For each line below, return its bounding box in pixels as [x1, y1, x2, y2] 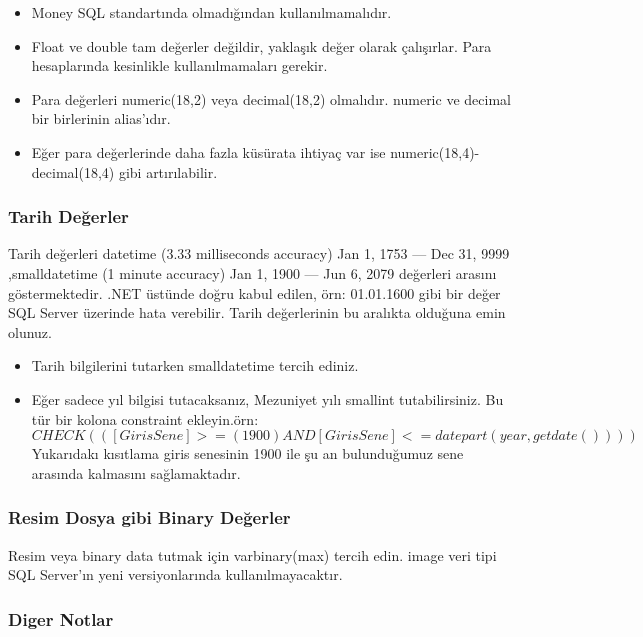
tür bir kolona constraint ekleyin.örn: [31, 408, 259, 429]
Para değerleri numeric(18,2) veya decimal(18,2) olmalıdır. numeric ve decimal [31, 88, 511, 109]
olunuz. [8, 321, 52, 342]
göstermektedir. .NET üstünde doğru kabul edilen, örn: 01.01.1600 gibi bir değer [8, 282, 501, 303]
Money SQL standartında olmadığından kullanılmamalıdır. [31, 2, 392, 22]
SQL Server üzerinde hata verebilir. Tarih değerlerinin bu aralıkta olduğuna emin [8, 302, 506, 323]
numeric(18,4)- [390, 141, 480, 162]
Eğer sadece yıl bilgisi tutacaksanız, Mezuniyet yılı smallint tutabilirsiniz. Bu [31, 388, 504, 409]
